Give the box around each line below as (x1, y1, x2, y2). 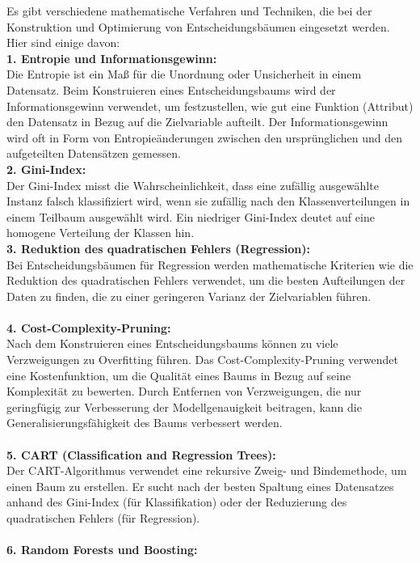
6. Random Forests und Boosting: (6, 541, 198, 558)
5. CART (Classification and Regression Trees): (6, 446, 276, 463)
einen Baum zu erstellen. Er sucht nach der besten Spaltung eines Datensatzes (6, 477, 394, 494)
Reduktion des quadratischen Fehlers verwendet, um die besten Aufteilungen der (6, 272, 405, 289)
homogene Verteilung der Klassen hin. (6, 224, 195, 241)
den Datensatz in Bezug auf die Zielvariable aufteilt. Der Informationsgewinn (6, 113, 388, 130)
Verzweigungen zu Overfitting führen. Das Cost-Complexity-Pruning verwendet (6, 351, 398, 368)
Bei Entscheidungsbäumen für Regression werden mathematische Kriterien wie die (6, 256, 414, 273)
